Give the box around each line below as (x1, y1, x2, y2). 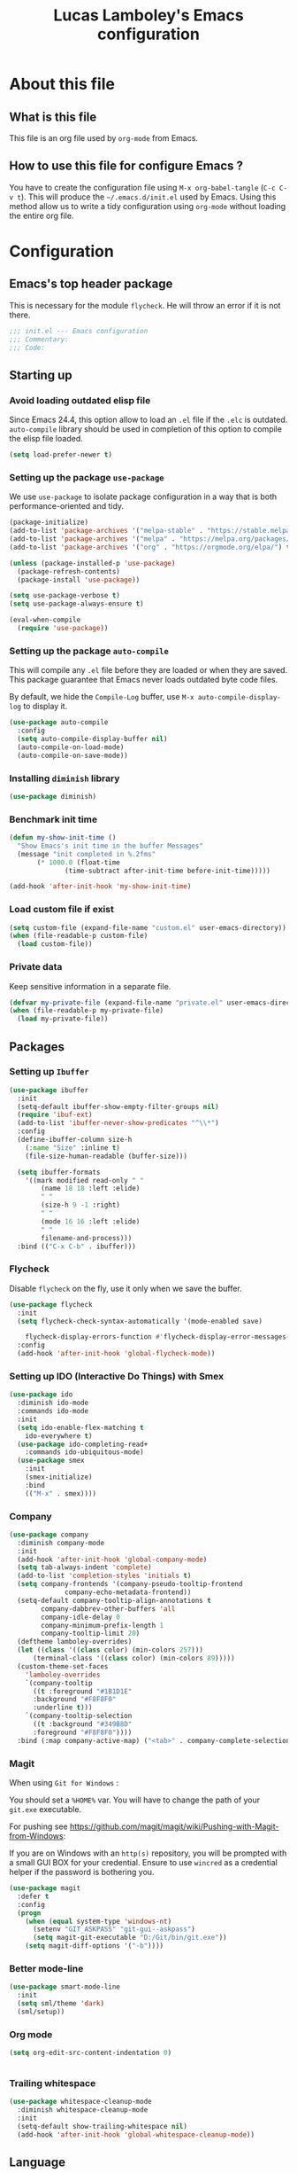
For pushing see (9, 1821, 68, 1832)
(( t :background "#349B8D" (32, 1720, 133, 1729)
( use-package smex (17, 1456, 86, 1466)
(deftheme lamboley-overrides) (17, 1638, 133, 1646)
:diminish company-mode (17, 1538, 104, 1547)
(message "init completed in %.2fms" (17, 849, 156, 858)
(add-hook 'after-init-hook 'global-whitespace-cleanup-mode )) (17, 2130, 255, 2139)
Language (9, 2155, 66, 2170)
